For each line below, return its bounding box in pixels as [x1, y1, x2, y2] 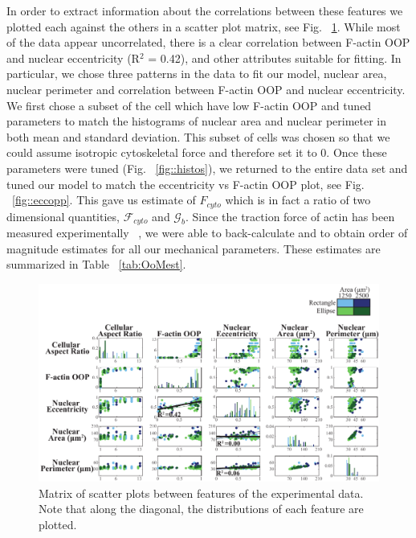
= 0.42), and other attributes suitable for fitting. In [148, 49, 402, 66]
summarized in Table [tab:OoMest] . [6, 256, 186, 273]
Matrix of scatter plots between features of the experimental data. [39, 484, 364, 501]
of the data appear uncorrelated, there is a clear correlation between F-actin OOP [6, 34, 410, 51]
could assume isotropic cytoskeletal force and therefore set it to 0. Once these [6, 144, 387, 161]
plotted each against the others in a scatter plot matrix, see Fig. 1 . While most [6, 18, 401, 35]
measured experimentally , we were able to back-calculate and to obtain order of [6, 224, 408, 241]
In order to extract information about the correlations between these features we [6, 2, 403, 18]
